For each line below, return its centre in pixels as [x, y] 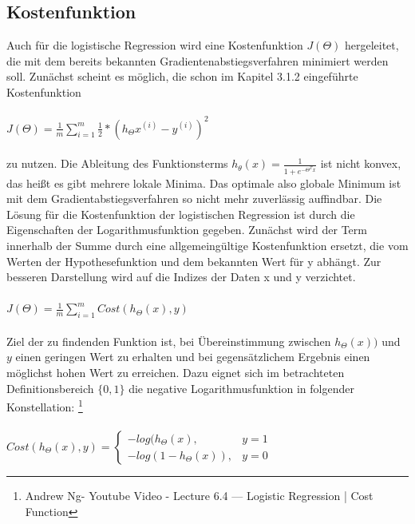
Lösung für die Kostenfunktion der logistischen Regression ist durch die [181, 214]
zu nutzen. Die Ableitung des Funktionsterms [117, 163]
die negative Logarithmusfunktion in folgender [241, 388]
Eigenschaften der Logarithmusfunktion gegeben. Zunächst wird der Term [187, 230]
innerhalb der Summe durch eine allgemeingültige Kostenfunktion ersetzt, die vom [207, 246]
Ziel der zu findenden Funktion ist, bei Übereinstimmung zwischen [169, 341]
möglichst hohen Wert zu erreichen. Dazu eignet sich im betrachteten [176, 372]
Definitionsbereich [50, 388]
